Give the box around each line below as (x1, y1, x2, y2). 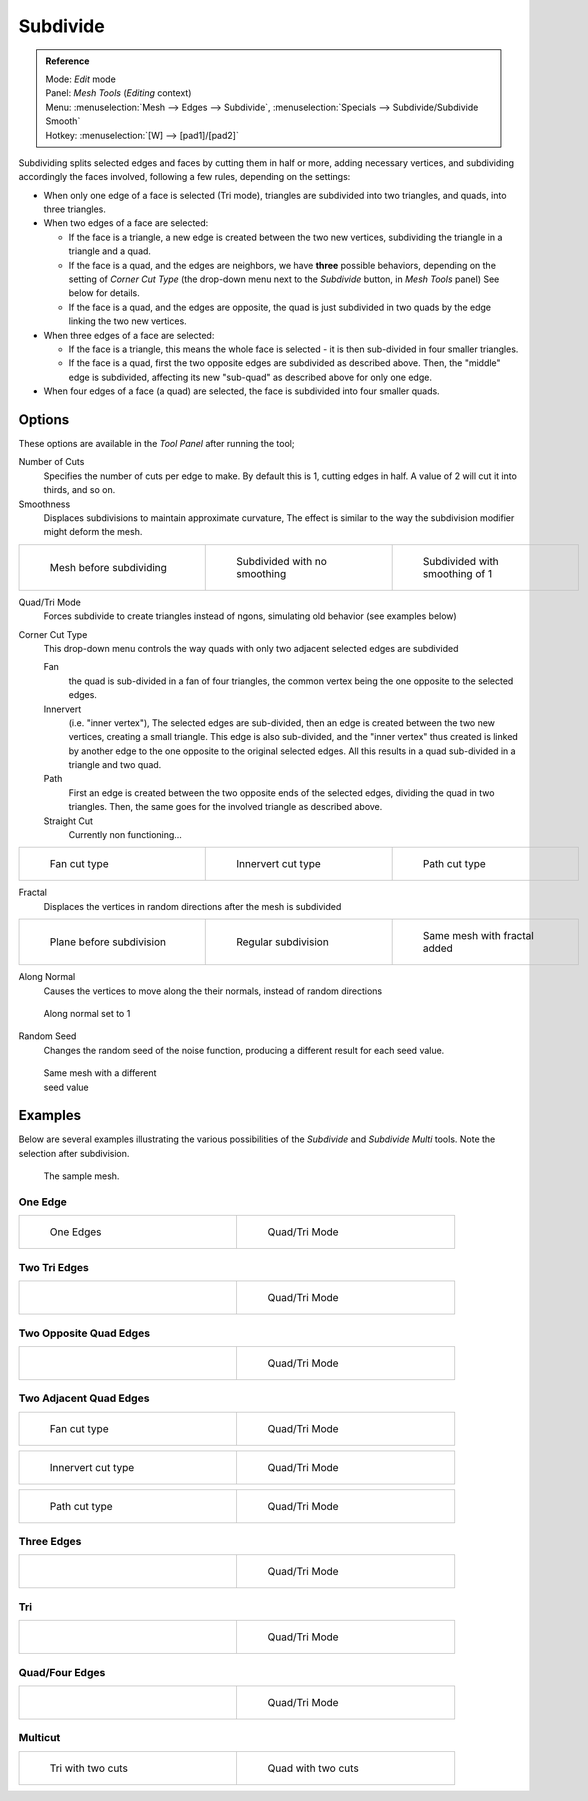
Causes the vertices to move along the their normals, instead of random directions (43, 985, 383, 997)
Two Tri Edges (18, 1260, 90, 1274)
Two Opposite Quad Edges (18, 1326, 150, 1340)
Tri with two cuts (49, 1761, 129, 1775)
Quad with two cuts (267, 1761, 359, 1775)
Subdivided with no (236, 554, 327, 568)
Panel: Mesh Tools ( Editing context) (45, 87, 192, 99)
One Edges (49, 1225, 102, 1239)
